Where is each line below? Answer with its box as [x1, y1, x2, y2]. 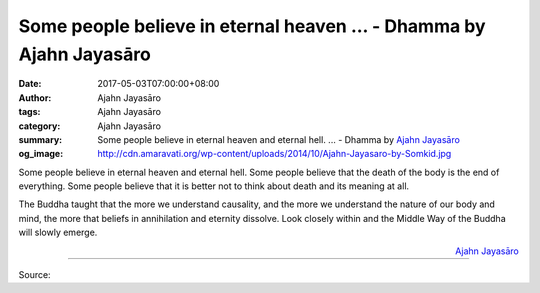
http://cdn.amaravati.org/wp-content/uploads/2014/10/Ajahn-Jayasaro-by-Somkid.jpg [97, 148, 452, 160]
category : [18, 120, 61, 132]
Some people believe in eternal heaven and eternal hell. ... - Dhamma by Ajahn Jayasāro [97, 133, 460, 145]
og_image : [18, 148, 64, 160]
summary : [18, 133, 63, 145]
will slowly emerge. [18, 226, 98, 239]
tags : [18, 106, 41, 118]
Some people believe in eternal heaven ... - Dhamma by [18, 15, 486, 37]
